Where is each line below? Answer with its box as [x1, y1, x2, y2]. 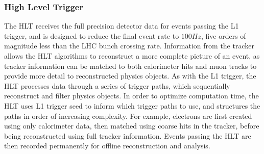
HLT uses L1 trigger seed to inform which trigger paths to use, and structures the [4, 100, 260, 111]
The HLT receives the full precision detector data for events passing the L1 [4, 20, 239, 31]
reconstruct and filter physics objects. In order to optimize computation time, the [4, 90, 259, 101]
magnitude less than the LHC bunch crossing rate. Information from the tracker [4, 40, 254, 51]
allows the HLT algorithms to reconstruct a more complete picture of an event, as [4, 50, 260, 61]
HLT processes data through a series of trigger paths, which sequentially [4, 80, 230, 91]
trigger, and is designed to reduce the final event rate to [4, 30, 179, 41]
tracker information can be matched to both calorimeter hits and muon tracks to [4, 60, 257, 71]
